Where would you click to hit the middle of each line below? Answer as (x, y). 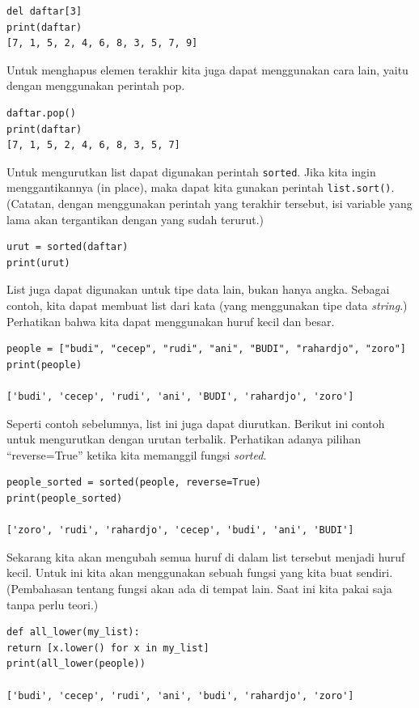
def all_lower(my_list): (73, 632)
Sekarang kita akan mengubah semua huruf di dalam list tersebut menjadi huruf (206, 556)
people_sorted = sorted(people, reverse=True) (134, 483)
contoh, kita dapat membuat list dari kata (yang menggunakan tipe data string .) (207, 305)
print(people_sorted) (65, 498)
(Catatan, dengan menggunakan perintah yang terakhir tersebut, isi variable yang (209, 203)
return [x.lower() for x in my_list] (108, 648)
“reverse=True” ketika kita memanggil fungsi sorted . (137, 454)
